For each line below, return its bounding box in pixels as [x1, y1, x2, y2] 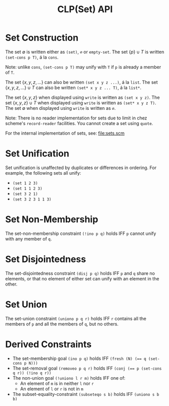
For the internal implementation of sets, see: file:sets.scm [5, 130, 125, 136]
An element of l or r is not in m [20, 386, 83, 392]
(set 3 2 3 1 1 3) [12, 196, 52, 202]
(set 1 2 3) [12, 181, 38, 186]
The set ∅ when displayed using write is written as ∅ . [5, 105, 116, 111]
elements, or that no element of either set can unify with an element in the [5, 275, 159, 281]
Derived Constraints [5, 338, 92, 350]
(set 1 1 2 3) [12, 186, 43, 191]
